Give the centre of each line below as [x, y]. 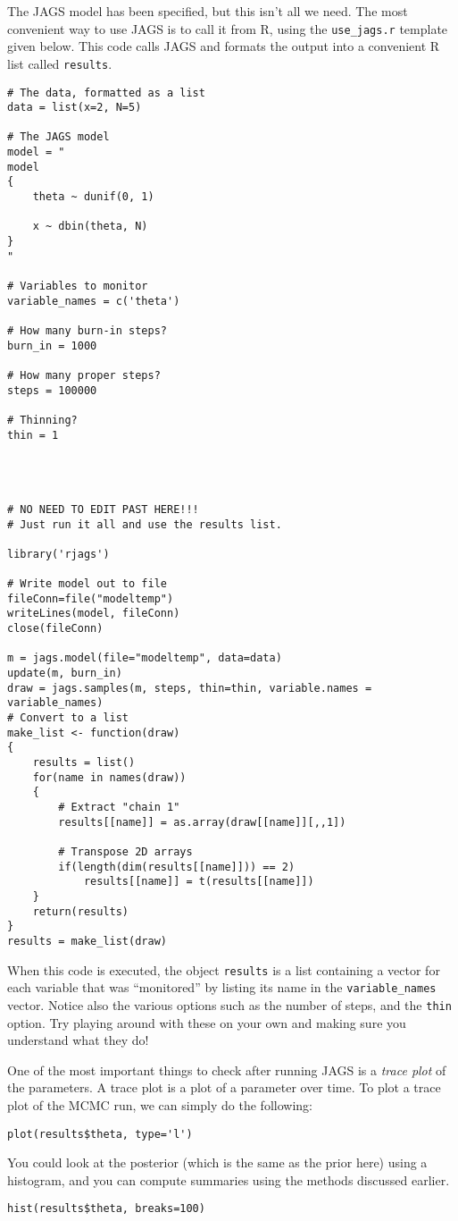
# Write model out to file [87, 584]
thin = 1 [33, 435]
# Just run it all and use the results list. [145, 524]
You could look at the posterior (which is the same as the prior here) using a [217, 1162]
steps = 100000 [52, 390]
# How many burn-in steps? [87, 331]
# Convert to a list [68, 718]
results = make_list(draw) [87, 941]
